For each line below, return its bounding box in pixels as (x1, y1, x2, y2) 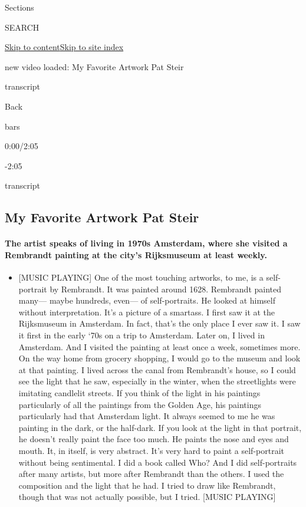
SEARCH (5, 21, 40, 33)
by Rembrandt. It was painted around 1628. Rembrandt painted (50, 282, 282, 295)
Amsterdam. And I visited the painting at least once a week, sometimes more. (18, 340, 301, 353)
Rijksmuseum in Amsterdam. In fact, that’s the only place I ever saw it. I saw (18, 317, 301, 330)
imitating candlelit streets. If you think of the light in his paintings (18, 387, 261, 399)
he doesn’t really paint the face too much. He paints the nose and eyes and (18, 433, 289, 445)
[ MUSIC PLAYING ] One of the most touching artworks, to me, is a (18, 271, 264, 284)
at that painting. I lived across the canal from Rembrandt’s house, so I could (18, 363, 296, 376)
